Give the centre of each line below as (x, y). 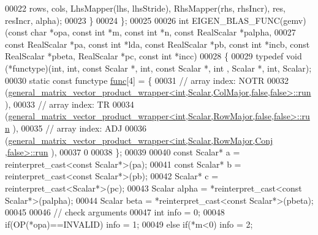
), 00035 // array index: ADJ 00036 (80, 128)
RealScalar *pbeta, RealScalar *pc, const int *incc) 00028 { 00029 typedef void (153, 56)
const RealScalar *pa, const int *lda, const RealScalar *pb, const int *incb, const (157, 44)
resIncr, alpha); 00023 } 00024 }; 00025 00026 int (97, 20)
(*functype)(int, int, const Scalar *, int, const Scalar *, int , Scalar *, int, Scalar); (158, 68)
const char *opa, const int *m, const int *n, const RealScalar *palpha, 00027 (152, 32)
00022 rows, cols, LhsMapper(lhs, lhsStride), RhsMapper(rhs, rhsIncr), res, (145, 8)
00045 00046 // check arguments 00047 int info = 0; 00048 (115, 212)
